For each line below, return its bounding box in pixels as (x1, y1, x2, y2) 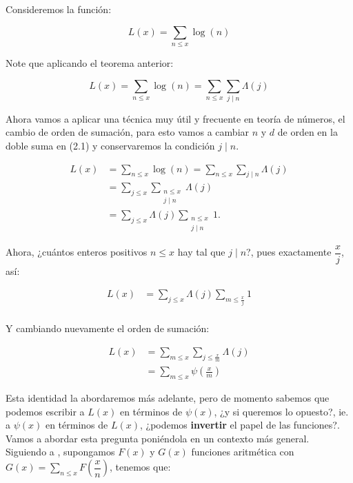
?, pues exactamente (246, 245, 332, 259)
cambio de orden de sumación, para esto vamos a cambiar (6, 125, 250, 139)
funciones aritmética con (191, 444, 294, 459)
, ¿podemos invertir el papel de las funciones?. (139, 418, 340, 432)
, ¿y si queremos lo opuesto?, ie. (214, 404, 349, 418)
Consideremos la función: (6, 2, 112, 16)
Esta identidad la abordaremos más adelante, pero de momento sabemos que (6, 391, 330, 405)
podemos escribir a (6, 404, 85, 418)
